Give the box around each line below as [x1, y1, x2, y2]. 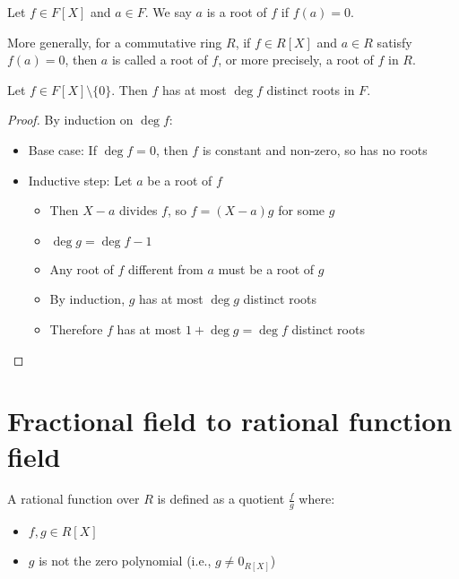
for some [278, 201, 325, 220]
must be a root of [218, 259, 315, 278]
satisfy [377, 32, 412, 51]
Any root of [49, 259, 114, 278]
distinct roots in [266, 80, 355, 99]
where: [299, 489, 335, 508]
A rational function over [7, 489, 140, 508]
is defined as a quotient [157, 489, 285, 508]
